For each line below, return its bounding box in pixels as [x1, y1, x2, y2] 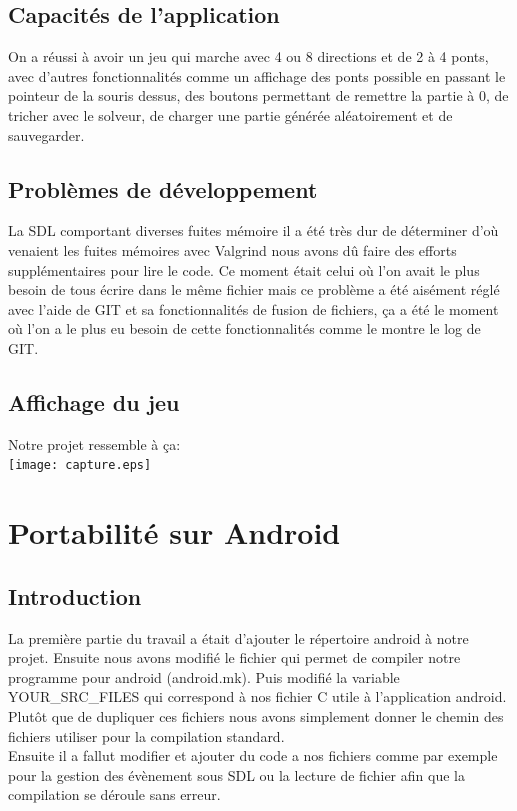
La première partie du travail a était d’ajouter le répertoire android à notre [8, 627, 469, 648]
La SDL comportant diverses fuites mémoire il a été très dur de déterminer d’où [8, 220, 499, 241]
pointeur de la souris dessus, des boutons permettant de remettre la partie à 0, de [8, 85, 509, 106]
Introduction [8, 580, 142, 611]
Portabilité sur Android [8, 512, 341, 553]
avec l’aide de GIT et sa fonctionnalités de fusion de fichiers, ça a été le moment [8, 298, 499, 319]
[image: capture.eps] [8, 458, 152, 473]
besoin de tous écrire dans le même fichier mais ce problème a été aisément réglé [8, 279, 500, 300]
